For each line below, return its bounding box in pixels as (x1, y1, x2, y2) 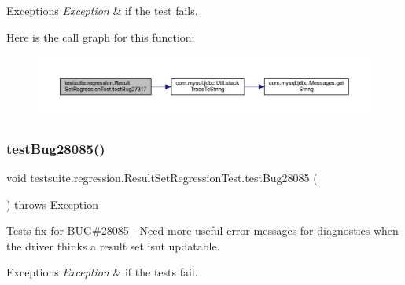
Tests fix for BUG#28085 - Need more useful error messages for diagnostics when (6, 222, 399, 239)
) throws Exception (6, 195, 98, 212)
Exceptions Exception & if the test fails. (6, 2, 198, 18)
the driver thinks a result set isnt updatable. (6, 237, 220, 254)
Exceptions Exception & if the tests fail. (6, 264, 198, 280)
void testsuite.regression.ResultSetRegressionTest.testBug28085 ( (6, 170, 318, 186)
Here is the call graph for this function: (6, 28, 195, 45)
